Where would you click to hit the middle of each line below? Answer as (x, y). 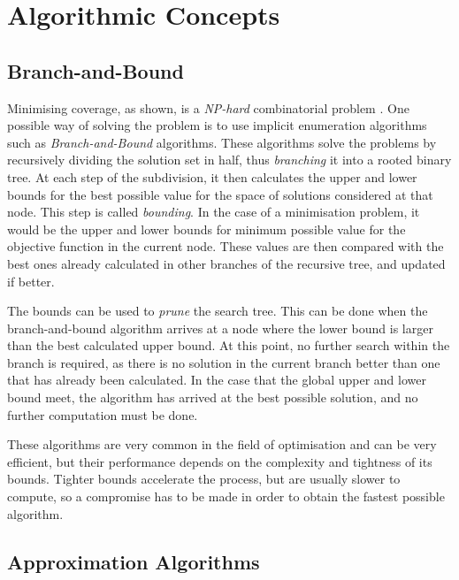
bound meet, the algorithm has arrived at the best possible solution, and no (213, 397)
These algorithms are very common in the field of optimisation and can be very (222, 444)
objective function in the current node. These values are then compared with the (226, 246)
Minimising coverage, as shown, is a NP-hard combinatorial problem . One (208, 107)
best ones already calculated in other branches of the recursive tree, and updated (226, 263)
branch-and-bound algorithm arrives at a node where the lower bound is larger (220, 328)
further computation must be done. (103, 414)
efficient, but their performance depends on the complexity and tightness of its (220, 461)
